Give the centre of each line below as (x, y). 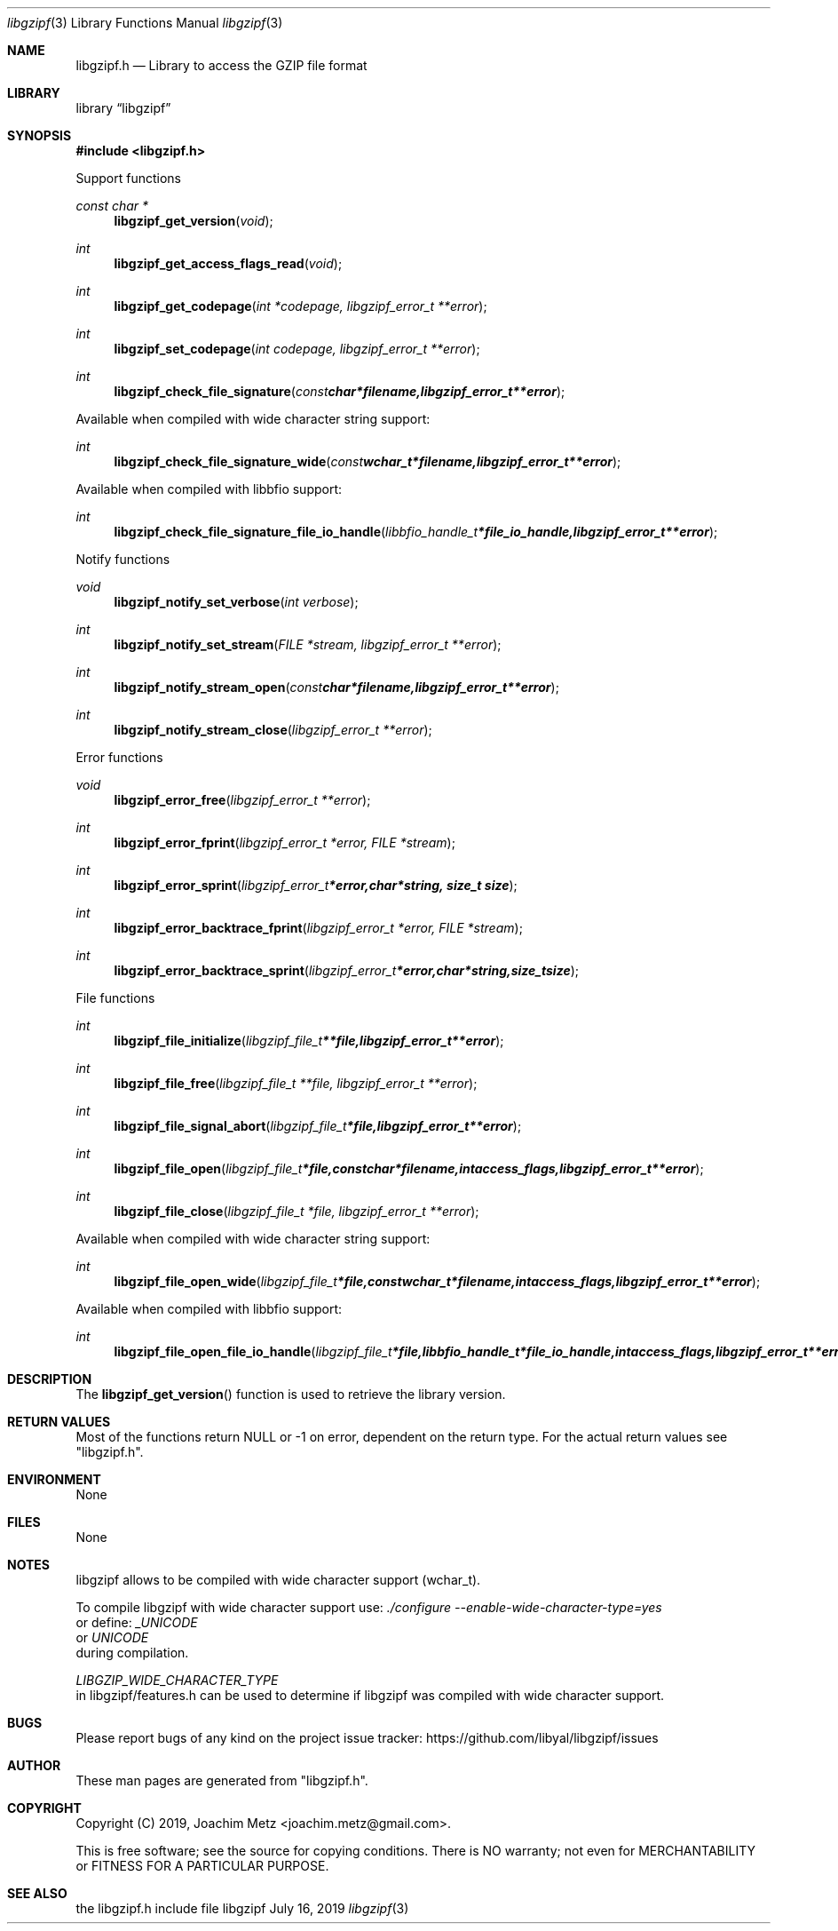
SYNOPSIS (40, 135)
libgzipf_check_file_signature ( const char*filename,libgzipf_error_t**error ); (340, 391)
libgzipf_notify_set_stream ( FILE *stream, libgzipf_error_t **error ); (308, 644)
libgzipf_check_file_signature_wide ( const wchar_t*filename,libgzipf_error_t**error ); (368, 461)
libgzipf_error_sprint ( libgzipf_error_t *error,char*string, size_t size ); (316, 885)
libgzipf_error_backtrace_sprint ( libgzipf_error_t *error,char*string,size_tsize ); (346, 970)
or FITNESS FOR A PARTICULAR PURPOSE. (202, 1866)
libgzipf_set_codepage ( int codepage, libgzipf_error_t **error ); (297, 349)
